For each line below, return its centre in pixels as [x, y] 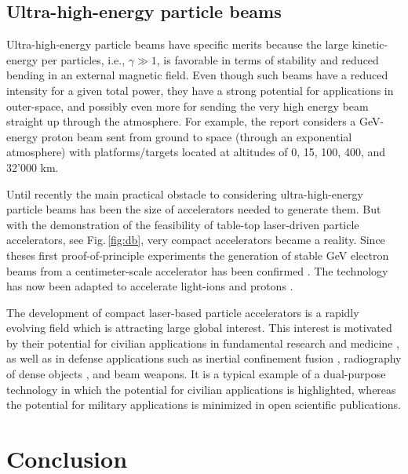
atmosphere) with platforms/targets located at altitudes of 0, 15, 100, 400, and [196, 152]
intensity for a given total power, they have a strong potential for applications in [200, 90]
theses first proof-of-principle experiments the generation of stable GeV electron [198, 255]
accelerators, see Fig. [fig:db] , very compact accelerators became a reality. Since [196, 240]
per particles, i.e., [83, 59]
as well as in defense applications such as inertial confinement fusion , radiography [204, 358]
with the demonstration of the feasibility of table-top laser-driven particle [183, 224]
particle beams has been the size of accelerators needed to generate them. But [194, 209]
